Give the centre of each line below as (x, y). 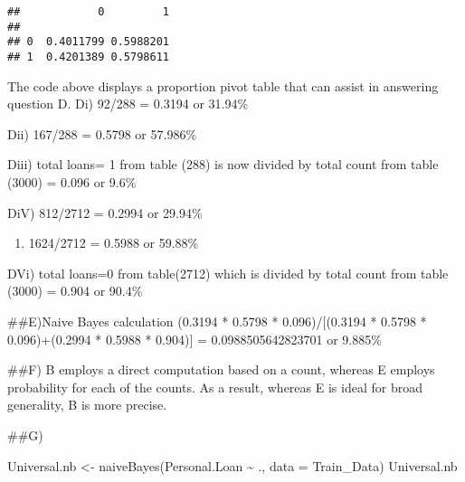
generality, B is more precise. (87, 405)
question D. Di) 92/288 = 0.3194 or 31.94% (128, 104)
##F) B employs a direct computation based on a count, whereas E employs (221, 369)
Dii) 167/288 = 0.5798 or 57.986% (102, 133)
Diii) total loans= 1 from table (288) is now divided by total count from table (223, 164)
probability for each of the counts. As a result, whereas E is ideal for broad (215, 387)
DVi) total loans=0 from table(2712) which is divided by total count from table (228, 273)
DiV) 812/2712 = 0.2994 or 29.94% (105, 212)
